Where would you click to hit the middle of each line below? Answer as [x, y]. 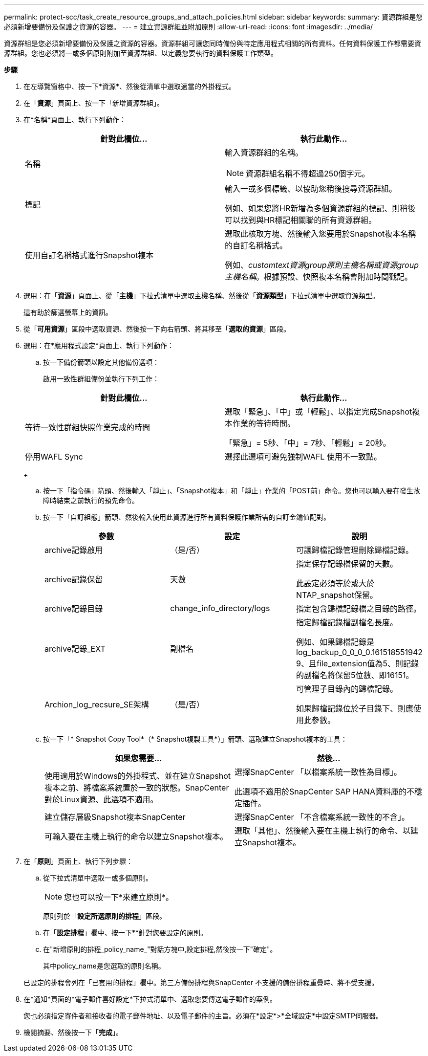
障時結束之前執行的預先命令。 [91, 500]
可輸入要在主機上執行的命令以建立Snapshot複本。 [136, 836]
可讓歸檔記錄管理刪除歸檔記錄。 [355, 550]
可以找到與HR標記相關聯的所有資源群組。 [301, 220]
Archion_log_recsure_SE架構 [97, 704]
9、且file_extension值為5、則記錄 [358, 663]
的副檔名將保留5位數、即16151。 [355, 675]
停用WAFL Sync [54, 457]
